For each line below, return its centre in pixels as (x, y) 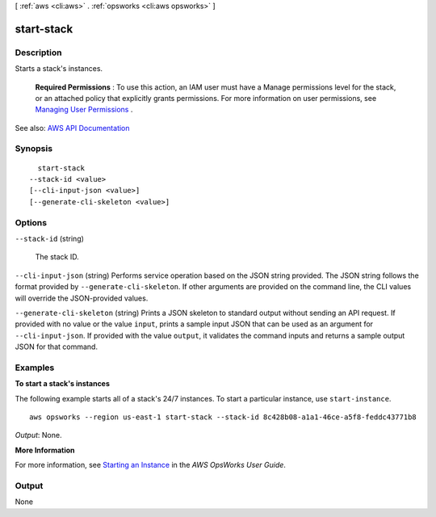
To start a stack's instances (63, 384)
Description (38, 53)
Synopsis (34, 149)
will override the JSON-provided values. (82, 298)
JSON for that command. (57, 347)
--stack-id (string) (50, 238)
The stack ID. (57, 257)
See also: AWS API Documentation (72, 128)
